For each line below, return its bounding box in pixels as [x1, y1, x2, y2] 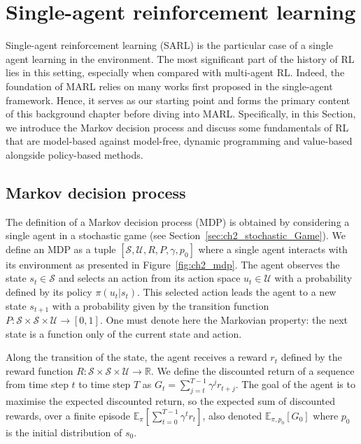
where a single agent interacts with [198, 241, 348, 256]
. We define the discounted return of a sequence [150, 363, 355, 378]
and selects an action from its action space [58, 271, 241, 285]
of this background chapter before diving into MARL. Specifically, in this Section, [6, 106, 356, 121]
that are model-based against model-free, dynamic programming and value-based [6, 134, 353, 148]
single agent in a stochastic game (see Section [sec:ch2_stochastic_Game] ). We [6, 228, 346, 243]
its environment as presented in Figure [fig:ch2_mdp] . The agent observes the [6, 257, 340, 271]
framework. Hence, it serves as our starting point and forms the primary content [6, 92, 351, 107]
